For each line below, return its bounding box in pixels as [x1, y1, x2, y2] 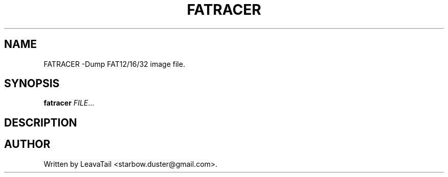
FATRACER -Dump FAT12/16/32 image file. [43, 59, 185, 68]
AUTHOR [4, 138, 51, 151]
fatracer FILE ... [43, 98, 95, 108]
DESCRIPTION [4, 116, 77, 129]
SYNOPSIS [4, 77, 60, 90]
